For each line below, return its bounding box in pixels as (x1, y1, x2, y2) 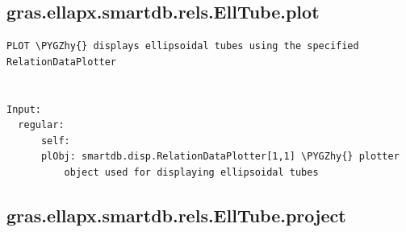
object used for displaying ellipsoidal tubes (64, 166, 319, 178)
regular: (18, 119, 65, 131)
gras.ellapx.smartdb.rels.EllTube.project (6, 202, 346, 227)
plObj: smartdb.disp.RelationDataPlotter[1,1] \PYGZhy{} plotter (40, 151, 400, 163)
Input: (6, 103, 41, 115)
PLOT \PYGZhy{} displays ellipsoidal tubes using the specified (6, 40, 359, 52)
